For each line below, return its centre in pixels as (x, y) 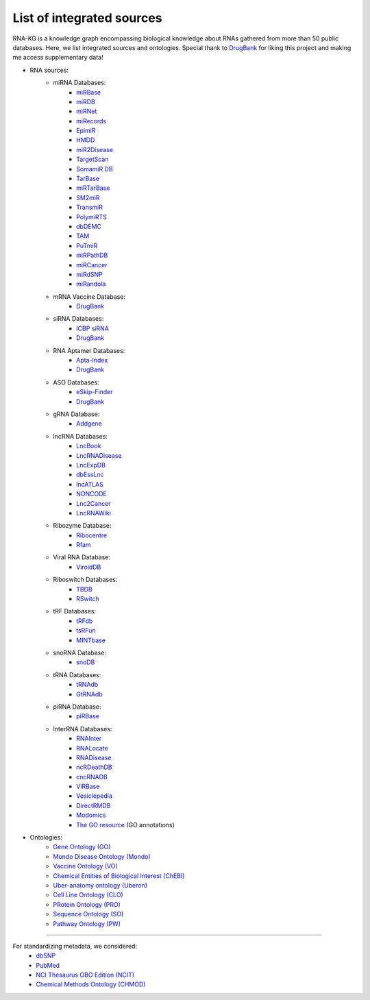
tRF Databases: (74, 611)
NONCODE (92, 494)
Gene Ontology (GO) (82, 847)
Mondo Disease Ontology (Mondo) (102, 856)
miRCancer (92, 265)
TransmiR (89, 207)
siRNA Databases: (78, 319)
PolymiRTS (92, 217)
